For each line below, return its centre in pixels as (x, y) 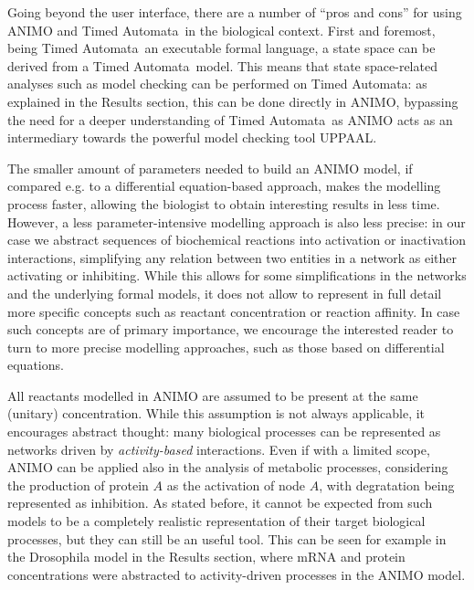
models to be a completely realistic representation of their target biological (216, 521)
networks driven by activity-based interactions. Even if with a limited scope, (219, 449)
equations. (36, 365)
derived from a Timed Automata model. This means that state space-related (222, 65)
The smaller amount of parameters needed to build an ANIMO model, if (210, 168)
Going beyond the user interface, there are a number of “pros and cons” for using (235, 12)
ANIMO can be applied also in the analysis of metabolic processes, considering (228, 467)
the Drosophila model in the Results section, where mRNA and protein (206, 557)
